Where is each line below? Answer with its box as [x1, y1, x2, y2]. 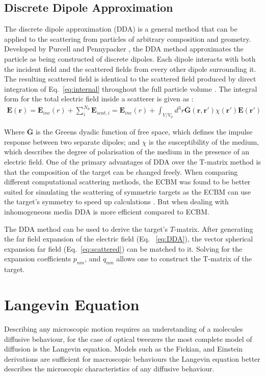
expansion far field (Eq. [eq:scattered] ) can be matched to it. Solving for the [4, 243, 243, 254]
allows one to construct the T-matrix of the [116, 253, 252, 264]
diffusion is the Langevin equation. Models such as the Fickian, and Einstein [4, 343, 243, 354]
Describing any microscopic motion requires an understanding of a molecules [4, 323, 243, 334]
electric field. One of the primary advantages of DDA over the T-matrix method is [4, 156, 261, 167]
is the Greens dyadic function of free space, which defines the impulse [36, 126, 253, 137]
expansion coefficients [4, 253, 71, 264]
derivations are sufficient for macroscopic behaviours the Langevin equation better [4, 353, 260, 364]
